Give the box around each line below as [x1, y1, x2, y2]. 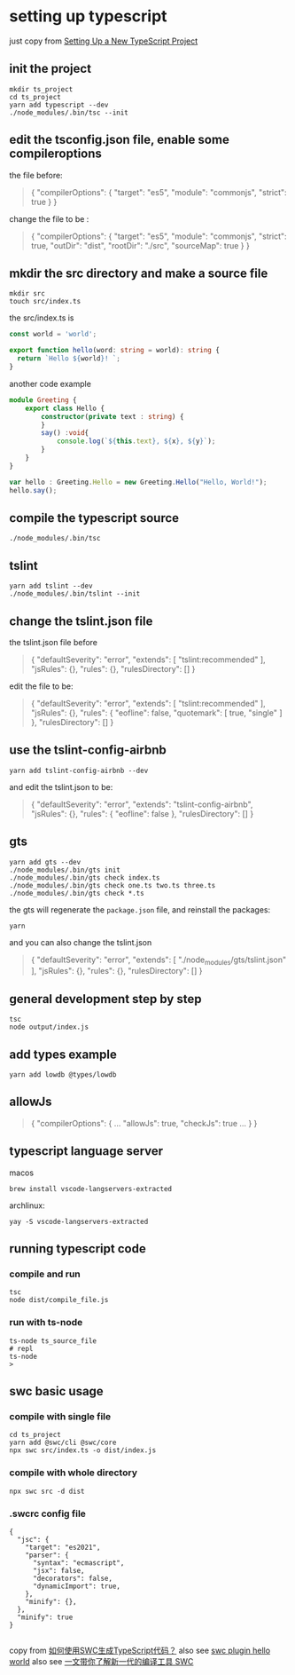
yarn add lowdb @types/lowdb [9, 1070, 117, 1079]
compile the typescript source [9, 510, 180, 525]
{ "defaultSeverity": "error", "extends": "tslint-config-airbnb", [30, 799, 253, 810]
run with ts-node [9, 1316, 83, 1329]
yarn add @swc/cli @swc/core [9, 1438, 117, 1448]
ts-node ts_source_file [9, 1336, 97, 1346]
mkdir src [9, 289, 46, 298]
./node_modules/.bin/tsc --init [9, 108, 128, 117]
